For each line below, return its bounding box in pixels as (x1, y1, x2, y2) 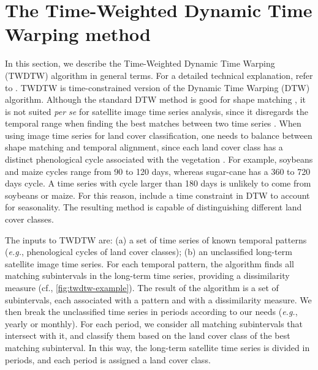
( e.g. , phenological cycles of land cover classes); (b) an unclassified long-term (5, 245, 292, 258)
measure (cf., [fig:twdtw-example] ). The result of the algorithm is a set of (5, 281, 279, 294)
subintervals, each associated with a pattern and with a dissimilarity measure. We (5, 293, 312, 306)
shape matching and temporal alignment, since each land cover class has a (5, 141, 283, 154)
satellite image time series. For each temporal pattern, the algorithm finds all (5, 257, 295, 270)
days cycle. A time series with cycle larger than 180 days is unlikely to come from (5, 177, 311, 190)
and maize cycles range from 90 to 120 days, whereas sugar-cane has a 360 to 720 (5, 165, 311, 177)
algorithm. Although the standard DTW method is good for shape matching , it (5, 93, 306, 106)
